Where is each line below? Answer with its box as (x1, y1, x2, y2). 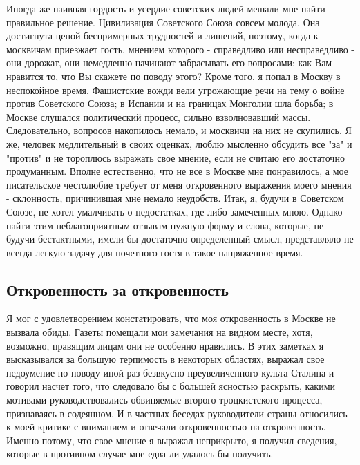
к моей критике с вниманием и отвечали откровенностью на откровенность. (6, 419, 326, 434)
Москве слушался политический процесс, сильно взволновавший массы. (6, 109, 311, 124)
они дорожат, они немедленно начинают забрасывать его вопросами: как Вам (6, 55, 332, 70)
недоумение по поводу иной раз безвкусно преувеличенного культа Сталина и (6, 365, 334, 379)
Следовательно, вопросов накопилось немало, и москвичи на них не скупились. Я (6, 123, 352, 137)
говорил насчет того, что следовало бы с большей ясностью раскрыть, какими (6, 379, 336, 393)
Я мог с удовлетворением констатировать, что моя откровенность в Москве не (6, 311, 336, 325)
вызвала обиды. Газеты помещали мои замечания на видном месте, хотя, (6, 325, 313, 339)
